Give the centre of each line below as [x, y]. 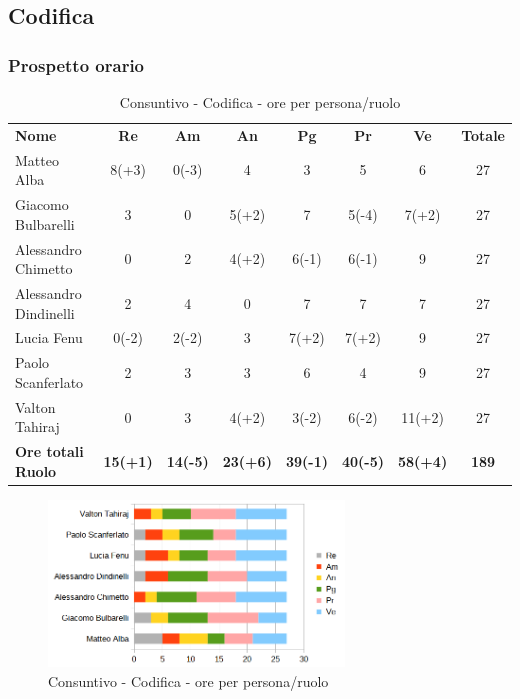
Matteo [37, 159]
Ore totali [49, 451]
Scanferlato [49, 381]
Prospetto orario [76, 64]
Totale [483, 134]
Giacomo [42, 204]
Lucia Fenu [49, 337]
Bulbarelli [45, 223]
